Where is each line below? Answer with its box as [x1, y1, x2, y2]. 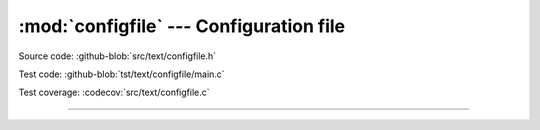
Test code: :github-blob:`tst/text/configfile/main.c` [18, 68, 225, 80]
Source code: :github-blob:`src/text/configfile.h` [18, 50, 217, 62]
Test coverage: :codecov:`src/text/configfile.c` [18, 86, 210, 99]
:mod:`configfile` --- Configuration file [18, 15, 346, 37]
